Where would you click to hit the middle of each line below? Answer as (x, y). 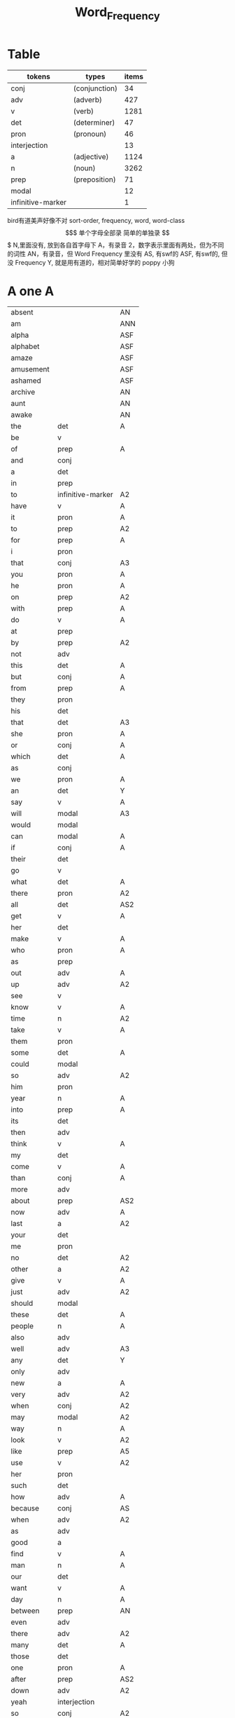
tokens (38, 76)
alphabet (25, 346)
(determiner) (94, 122)
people (22, 1326)
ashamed (26, 381)
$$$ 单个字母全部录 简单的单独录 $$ (117, 233)
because (25, 1508)
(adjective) (91, 156)
